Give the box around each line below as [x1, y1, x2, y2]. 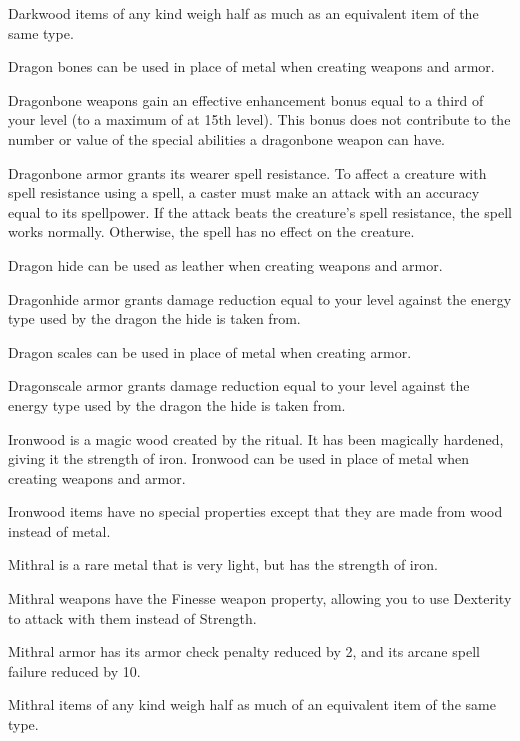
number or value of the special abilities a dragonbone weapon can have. [8, 128, 445, 149]
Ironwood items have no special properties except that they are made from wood [8, 501, 503, 522]
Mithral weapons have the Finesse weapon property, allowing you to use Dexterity [8, 588, 512, 609]
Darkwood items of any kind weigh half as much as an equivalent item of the [8, 3, 479, 23]
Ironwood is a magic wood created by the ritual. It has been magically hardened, [8, 428, 504, 449]
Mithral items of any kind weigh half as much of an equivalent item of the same [8, 694, 496, 715]
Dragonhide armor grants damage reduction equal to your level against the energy [8, 288, 512, 309]
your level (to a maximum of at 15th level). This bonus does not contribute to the [8, 109, 511, 130]
